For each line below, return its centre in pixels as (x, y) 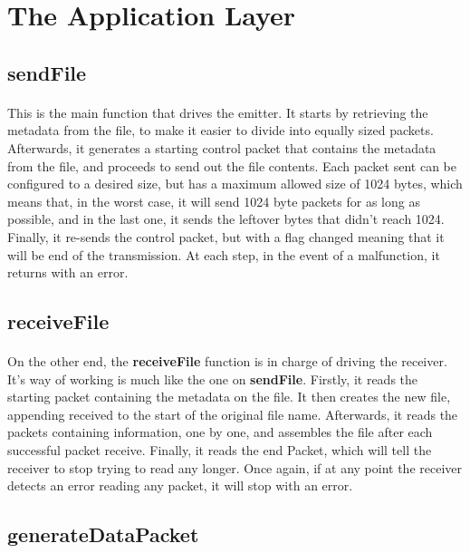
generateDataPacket (103, 534)
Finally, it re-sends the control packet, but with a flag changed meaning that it (226, 236)
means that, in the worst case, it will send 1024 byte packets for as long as (214, 201)
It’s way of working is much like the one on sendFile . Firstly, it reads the (213, 378)
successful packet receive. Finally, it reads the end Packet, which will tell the (220, 450)
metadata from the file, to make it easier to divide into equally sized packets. (221, 130)
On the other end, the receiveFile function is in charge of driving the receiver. (227, 361)
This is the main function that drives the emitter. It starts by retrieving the (218, 112)
